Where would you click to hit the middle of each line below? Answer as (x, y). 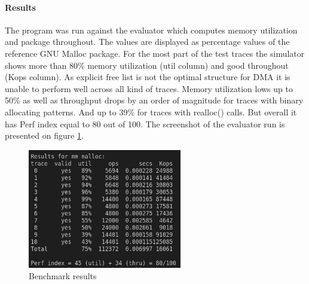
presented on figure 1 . (45, 135)
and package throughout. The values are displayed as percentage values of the (147, 42)
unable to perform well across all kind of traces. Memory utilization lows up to (149, 88)
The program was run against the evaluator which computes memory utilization (151, 30)
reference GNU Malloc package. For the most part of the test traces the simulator (155, 53)
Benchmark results (63, 276)
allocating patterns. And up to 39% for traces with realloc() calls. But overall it (151, 112)
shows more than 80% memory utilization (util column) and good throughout (147, 65)
